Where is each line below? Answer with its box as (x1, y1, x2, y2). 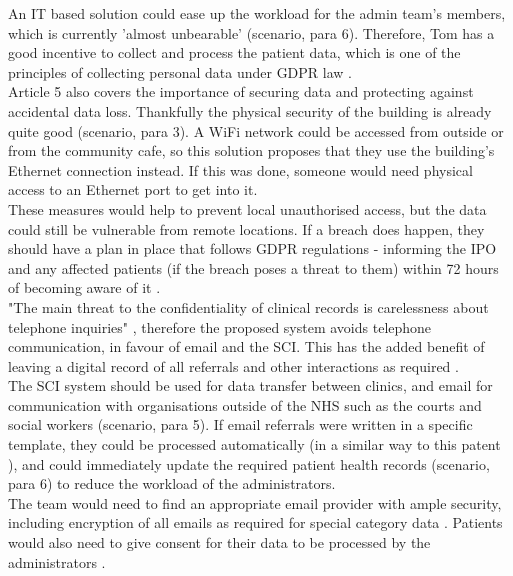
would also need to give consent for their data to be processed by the (8, 532, 431, 553)
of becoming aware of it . (8, 277, 161, 298)
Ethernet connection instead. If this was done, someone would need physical (8, 159, 473, 180)
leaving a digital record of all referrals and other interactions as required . (8, 355, 459, 376)
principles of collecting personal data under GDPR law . (8, 61, 352, 82)
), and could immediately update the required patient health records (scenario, (8, 453, 490, 474)
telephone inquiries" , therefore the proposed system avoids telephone (8, 316, 432, 337)
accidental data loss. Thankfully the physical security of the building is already (8, 100, 492, 121)
